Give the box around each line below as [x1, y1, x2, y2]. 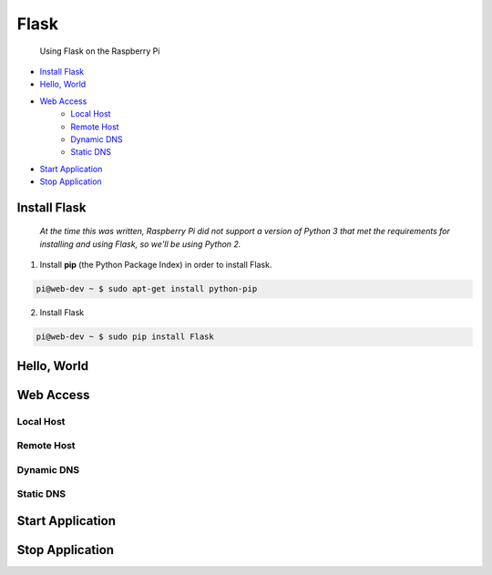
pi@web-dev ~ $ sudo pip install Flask [36, 332, 214, 342]
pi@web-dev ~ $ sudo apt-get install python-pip [36, 283, 258, 294]
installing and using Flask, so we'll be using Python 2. [39, 238, 241, 250]
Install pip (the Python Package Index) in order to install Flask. [39, 260, 272, 271]
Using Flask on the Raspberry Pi [39, 46, 160, 56]
